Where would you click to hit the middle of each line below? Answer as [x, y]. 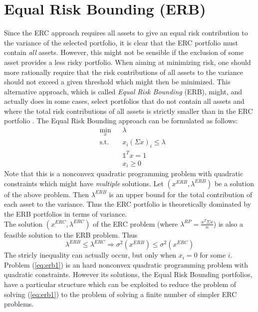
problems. [19, 304]
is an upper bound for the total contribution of [181, 194]
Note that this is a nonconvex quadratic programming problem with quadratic [124, 173]
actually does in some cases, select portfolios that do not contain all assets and [124, 101]
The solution [23, 223]
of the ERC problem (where [135, 223]
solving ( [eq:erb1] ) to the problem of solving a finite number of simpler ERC [121, 294]
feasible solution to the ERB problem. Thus [71, 234]
